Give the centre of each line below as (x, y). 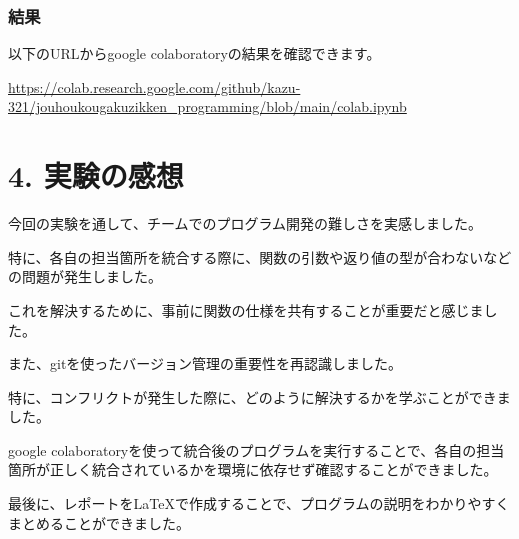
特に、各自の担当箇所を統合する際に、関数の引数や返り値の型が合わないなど (260, 256)
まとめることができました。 (99, 522)
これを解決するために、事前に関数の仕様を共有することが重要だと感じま (246, 309)
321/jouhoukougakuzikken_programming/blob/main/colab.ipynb (207, 106)
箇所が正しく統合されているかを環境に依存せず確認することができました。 (253, 469)
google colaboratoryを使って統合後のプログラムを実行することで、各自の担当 (256, 449)
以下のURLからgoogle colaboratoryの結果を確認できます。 (194, 53)
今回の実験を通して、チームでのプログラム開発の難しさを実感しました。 (245, 223)
